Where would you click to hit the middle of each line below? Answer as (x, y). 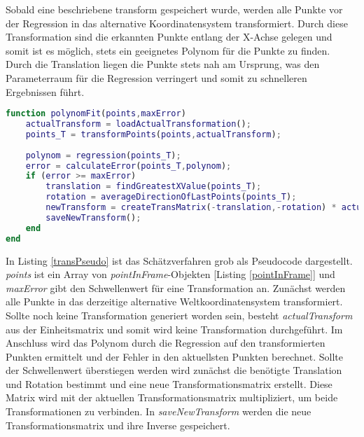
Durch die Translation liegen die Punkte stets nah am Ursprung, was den (163, 64)
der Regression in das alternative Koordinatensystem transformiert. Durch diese (177, 23)
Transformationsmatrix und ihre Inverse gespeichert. (118, 425)
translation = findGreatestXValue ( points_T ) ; (154, 187)
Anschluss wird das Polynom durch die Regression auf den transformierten (166, 343)
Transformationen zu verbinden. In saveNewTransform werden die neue (159, 411)
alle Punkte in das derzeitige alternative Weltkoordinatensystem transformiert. (174, 301)
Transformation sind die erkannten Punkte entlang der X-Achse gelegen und (169, 37)
